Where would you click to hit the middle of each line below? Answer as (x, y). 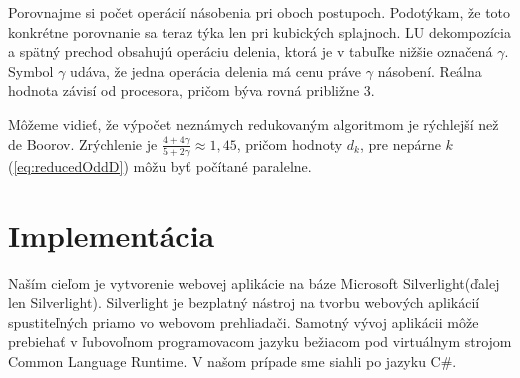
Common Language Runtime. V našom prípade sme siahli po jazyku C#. (232, 360)
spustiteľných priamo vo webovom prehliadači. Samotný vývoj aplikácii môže (243, 321)
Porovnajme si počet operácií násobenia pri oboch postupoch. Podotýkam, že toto (259, 12)
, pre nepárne (400, 143)
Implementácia (111, 234)
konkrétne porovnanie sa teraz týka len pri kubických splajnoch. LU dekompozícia (259, 31)
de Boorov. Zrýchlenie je (83, 143)
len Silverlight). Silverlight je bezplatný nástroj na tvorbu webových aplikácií (244, 302)
